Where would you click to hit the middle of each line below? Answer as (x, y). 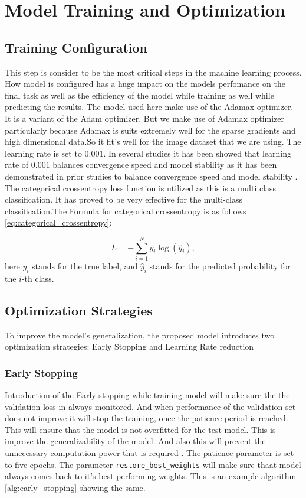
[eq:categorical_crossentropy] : (58, 222)
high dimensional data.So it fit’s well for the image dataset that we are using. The (153, 141)
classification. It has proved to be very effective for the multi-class (124, 199)
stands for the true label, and (85, 266)
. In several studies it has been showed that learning (198, 153)
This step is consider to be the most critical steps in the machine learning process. (153, 72)
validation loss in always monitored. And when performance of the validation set (150, 406)
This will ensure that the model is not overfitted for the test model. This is (140, 429)
